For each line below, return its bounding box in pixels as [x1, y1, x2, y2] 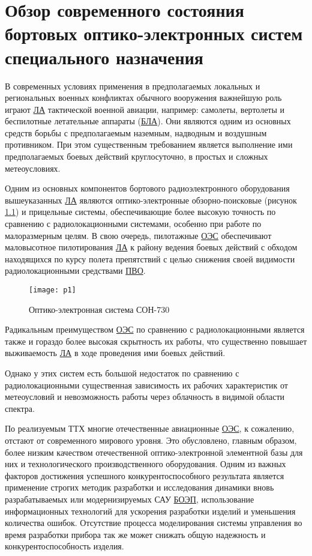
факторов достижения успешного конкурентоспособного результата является [5, 469, 284, 482]
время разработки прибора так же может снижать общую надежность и [5, 528, 266, 540]
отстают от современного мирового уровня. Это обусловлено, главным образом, [5, 434, 297, 446]
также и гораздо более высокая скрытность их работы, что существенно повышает [5, 334, 307, 347]
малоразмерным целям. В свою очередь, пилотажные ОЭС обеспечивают [5, 229, 272, 241]
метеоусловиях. [5, 162, 61, 174]
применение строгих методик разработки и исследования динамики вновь [5, 481, 274, 494]
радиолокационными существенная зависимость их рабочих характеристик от [5, 378, 288, 391]
